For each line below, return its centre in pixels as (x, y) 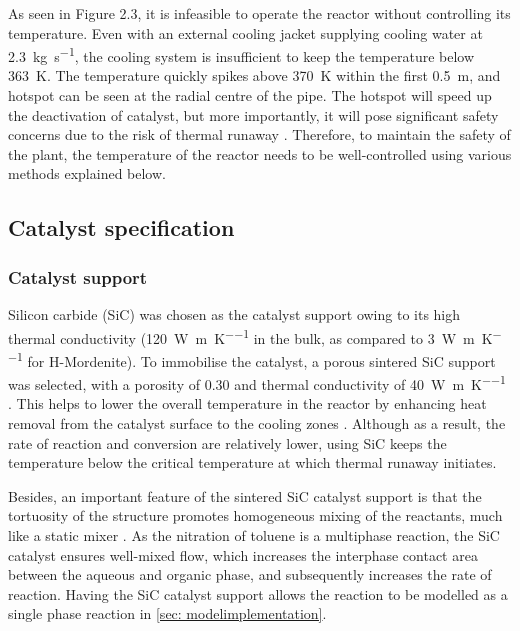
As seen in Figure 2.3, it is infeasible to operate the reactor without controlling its (259, 13)
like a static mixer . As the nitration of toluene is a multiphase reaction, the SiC (254, 534)
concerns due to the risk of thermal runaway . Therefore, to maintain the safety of (259, 134)
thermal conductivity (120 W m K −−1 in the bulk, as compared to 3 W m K (250, 336)
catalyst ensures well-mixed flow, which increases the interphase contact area (243, 554)
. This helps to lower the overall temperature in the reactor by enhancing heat (247, 403)
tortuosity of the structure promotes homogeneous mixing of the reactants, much (255, 515)
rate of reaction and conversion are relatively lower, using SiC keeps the (227, 442)
